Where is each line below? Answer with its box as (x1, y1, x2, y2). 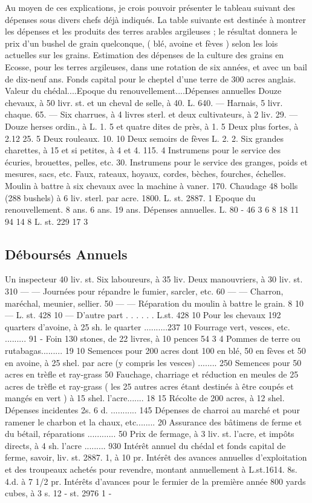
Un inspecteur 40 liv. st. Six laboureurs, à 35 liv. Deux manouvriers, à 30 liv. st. (5, 273, 303, 285)
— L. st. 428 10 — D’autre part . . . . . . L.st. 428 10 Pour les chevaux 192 (5, 308, 281, 321)
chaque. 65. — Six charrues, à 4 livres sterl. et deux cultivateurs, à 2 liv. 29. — (5, 108, 298, 121)
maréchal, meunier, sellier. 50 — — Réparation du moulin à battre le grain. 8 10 (5, 296, 304, 309)
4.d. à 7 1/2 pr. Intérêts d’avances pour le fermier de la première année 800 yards (5, 475, 306, 487)
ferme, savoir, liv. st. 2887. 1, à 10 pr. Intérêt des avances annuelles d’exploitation (5, 451, 307, 464)
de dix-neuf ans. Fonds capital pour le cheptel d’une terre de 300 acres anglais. (5, 72, 296, 85)
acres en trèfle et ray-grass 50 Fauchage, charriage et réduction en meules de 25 (5, 368, 299, 381)
